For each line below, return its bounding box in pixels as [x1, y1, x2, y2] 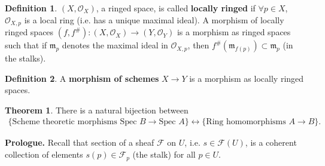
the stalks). [5, 52, 46, 64]
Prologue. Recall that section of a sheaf [5, 136, 154, 149]
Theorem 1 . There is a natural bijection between [5, 103, 189, 116]
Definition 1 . [5, 2, 57, 14]
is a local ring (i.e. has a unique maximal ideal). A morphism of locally [24, 13, 284, 26]
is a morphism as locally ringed [189, 72, 304, 84]
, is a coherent [245, 136, 297, 149]
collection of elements [5, 148, 83, 161]
